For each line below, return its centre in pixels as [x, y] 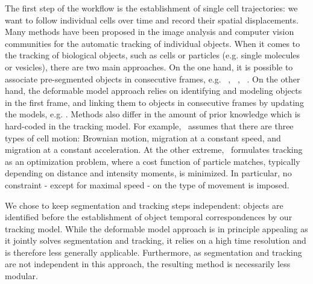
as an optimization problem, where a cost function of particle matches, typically [153, 161]
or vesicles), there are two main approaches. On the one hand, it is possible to [149, 66]
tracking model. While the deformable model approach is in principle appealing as [156, 228]
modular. [21, 276]
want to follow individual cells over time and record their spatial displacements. [152, 20]
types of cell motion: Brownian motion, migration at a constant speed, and [143, 137]
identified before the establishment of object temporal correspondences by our [149, 217]
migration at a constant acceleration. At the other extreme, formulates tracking [154, 150]
